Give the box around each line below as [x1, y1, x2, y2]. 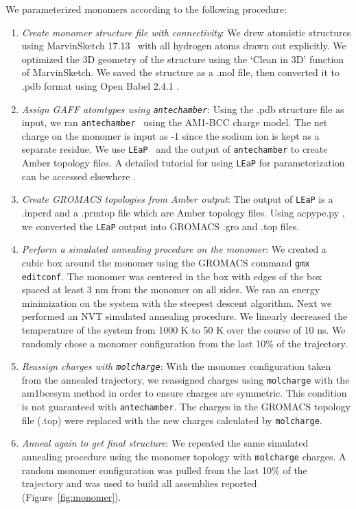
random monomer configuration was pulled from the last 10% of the [21, 462, 307, 477]
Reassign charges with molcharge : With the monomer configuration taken [21, 359, 331, 373]
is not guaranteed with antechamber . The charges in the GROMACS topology [21, 399, 351, 414]
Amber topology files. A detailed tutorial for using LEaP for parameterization [21, 156, 345, 170]
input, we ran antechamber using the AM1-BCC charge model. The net [21, 115, 328, 129]
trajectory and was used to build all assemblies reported [21, 476, 257, 491]
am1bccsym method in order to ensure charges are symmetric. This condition [21, 386, 347, 400]
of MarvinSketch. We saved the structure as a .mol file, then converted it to [21, 65, 340, 79]
